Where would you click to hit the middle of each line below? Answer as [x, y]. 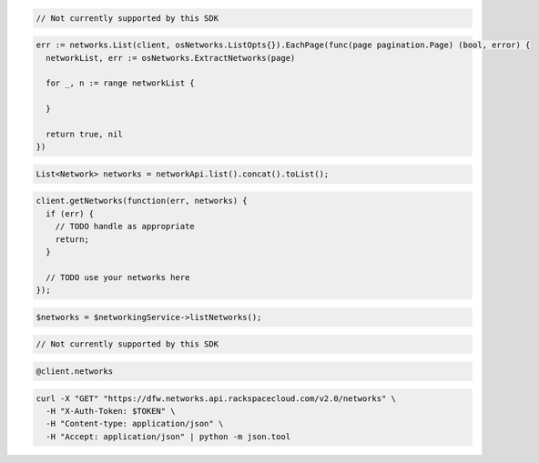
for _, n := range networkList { [120, 83]
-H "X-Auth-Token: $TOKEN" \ [111, 411]
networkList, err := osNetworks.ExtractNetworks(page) [171, 58]
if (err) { [70, 213]
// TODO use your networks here [118, 277]
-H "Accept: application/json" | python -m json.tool [168, 436]
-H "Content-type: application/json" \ [135, 424]
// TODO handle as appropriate [125, 226]
